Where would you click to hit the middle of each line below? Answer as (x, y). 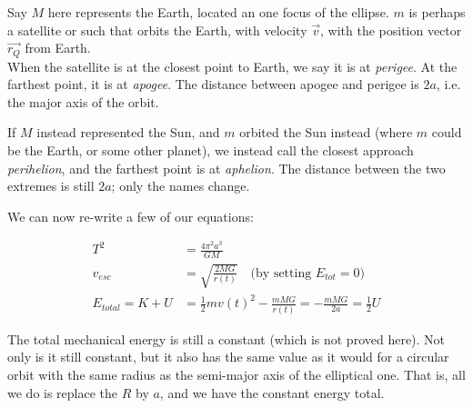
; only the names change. (181, 186)
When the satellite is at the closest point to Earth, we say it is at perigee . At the (232, 66)
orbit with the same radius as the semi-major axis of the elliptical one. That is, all (236, 374)
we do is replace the (63, 392)
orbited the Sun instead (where (326, 132)
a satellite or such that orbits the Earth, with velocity (157, 30)
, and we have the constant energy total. (272, 392)
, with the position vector (391, 30)
